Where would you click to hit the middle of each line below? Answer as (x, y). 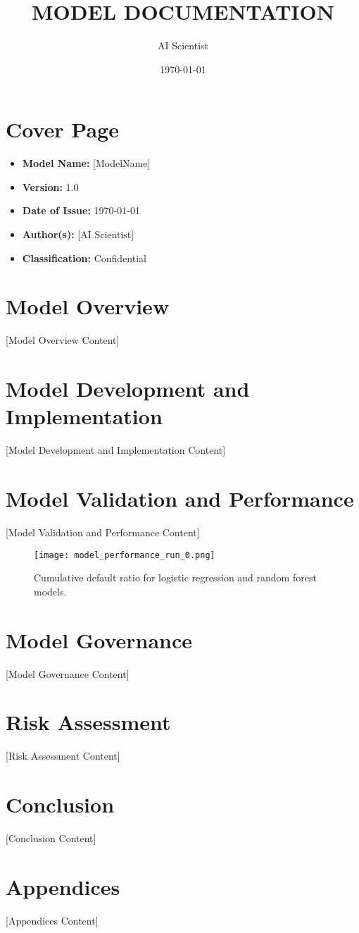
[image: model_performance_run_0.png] (125, 555)
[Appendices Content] (52, 920)
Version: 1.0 (50, 186)
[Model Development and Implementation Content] (116, 450)
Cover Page (62, 129)
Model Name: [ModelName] (86, 163)
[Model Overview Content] (63, 340)
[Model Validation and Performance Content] (103, 532)
